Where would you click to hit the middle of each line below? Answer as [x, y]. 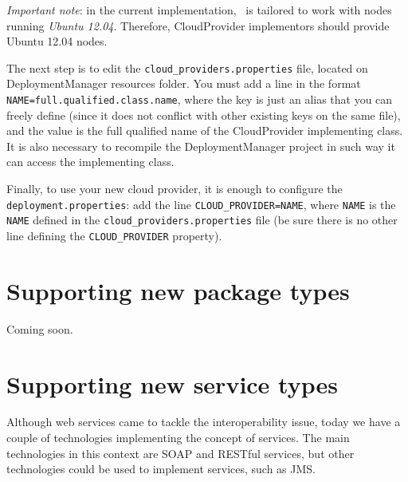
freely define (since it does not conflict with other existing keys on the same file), [204, 115]
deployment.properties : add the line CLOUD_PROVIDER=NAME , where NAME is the [201, 204]
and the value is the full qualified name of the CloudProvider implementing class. [205, 130]
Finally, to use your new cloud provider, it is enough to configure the [175, 189]
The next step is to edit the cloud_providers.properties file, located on [187, 67]
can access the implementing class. [90, 162]
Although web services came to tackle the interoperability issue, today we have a [204, 422]
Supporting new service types [172, 383]
